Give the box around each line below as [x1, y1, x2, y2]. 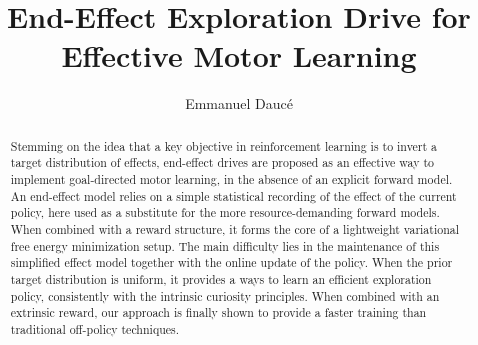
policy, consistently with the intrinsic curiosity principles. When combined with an [10, 287, 440, 304]
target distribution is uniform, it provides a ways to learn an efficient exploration [10, 270, 432, 287]
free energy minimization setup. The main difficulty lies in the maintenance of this [10, 237, 440, 254]
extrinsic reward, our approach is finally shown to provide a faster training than [10, 304, 427, 321]
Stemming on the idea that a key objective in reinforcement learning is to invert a [10, 137, 438, 154]
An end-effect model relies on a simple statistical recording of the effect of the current [10, 187, 457, 204]
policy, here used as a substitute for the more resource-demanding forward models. [10, 204, 440, 221]
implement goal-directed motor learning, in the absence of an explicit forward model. [10, 171, 453, 188]
